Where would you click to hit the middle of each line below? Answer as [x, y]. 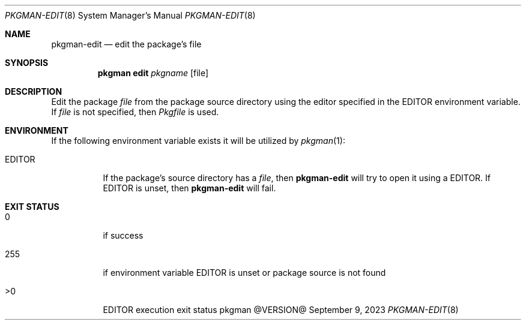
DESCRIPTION [34, 91]
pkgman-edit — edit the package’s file [126, 44]
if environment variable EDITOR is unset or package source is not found [244, 273]
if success [123, 235]
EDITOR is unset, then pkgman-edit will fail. [189, 188]
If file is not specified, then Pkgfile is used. [135, 112]
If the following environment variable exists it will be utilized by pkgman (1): [198, 141]
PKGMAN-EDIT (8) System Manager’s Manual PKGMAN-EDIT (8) [130, 15]
